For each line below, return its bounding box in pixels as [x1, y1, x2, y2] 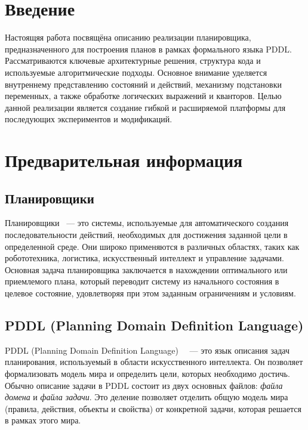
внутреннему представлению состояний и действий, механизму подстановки [5, 78, 282, 90]
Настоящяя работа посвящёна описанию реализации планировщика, [5, 31, 251, 44]
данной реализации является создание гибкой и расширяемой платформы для [5, 101, 286, 113]
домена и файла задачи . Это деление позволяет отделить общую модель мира [5, 391, 288, 403]
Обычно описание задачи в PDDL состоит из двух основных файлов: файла [5, 379, 283, 391]
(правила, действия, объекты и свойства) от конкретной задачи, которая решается [5, 402, 301, 414]
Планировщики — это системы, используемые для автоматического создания [5, 216, 289, 229]
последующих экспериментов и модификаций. [5, 113, 173, 125]
